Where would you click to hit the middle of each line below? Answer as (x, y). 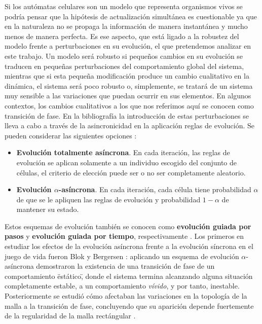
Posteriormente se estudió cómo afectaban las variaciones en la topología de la (126, 296)
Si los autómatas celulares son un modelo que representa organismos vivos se (124, 6)
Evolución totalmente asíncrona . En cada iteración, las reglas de (123, 152)
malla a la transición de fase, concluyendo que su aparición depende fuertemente (129, 305)
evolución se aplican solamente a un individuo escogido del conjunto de (127, 162)
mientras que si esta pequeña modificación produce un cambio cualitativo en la (127, 76)
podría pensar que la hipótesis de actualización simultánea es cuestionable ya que (131, 16)
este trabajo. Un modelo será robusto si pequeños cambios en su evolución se (124, 56)
